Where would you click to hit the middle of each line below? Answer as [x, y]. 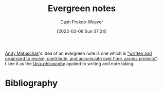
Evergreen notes [82, 8]
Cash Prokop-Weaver [82, 22]
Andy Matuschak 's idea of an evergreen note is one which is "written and [79, 53]
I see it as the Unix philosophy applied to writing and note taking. [70, 63]
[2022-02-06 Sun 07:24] [82, 31]
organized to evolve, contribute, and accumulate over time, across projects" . [81, 58]
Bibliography [31, 83]
